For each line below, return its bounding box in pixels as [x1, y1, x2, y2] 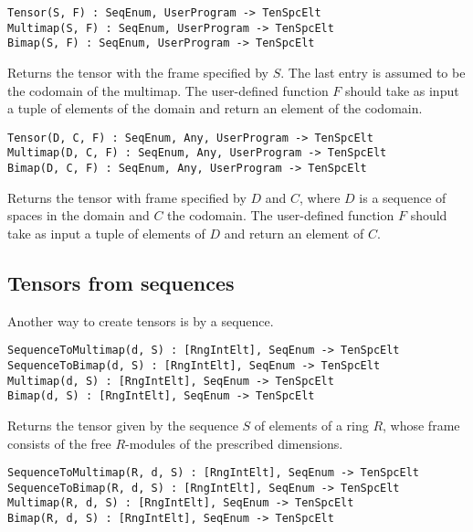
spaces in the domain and [7, 206, 150, 225]
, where [300, 187, 341, 207]
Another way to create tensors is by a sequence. [7, 311, 274, 330]
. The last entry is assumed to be [280, 62, 466, 81]
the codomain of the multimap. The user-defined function [7, 80, 329, 100]
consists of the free [7, 433, 111, 452]
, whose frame [383, 415, 460, 434]
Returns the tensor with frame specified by [7, 187, 247, 207]
